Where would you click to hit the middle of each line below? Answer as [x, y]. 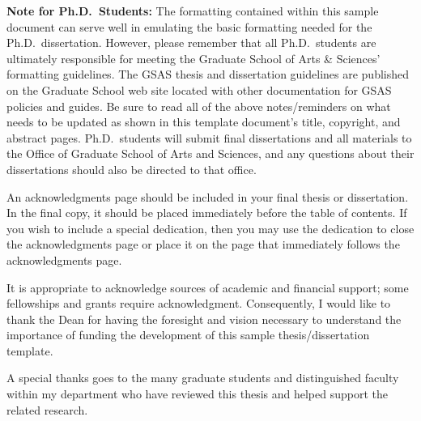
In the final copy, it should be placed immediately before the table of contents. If [207, 213]
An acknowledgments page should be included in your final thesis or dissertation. [208, 196]
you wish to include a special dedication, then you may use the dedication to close [210, 228]
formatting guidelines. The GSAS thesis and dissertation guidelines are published [208, 74]
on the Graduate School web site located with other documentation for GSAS [199, 89]
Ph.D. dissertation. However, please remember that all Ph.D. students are [191, 43]
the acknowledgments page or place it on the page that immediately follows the [203, 244]
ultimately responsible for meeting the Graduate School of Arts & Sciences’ [193, 58]
